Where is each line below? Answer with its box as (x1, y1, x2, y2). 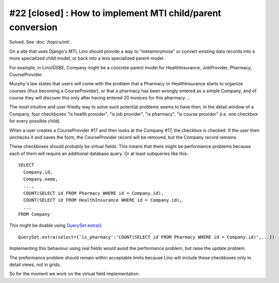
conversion (9, 22, 58, 33)
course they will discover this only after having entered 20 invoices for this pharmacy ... (9, 95, 191, 101)
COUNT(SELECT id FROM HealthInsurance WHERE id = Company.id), (23, 197, 183, 203)
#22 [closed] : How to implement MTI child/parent (9, 8, 222, 19)
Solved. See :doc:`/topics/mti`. (9, 39, 72, 45)
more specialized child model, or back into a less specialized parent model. (9, 55, 165, 61)
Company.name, (23, 176, 58, 182)
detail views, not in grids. (9, 261, 61, 267)
